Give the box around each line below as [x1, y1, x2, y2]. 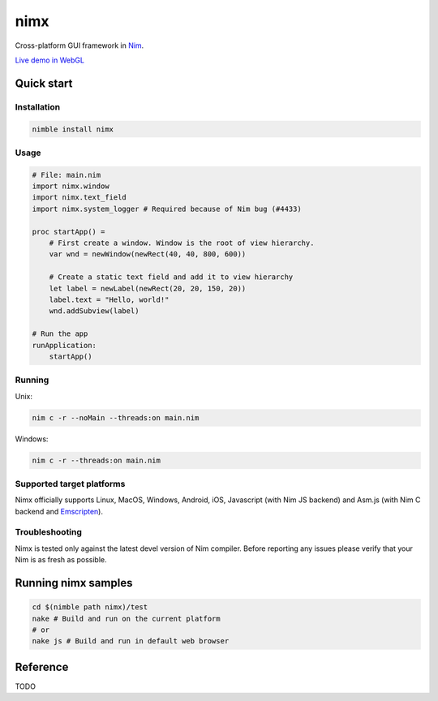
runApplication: [32, 341, 97, 350]
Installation [15, 101, 61, 113]
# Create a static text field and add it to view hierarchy [49, 273, 294, 282]
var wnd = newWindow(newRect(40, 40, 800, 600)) [49, 250, 247, 259]
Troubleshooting [15, 527, 83, 538]
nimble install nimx [32, 124, 114, 134]
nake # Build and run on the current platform [32, 613, 221, 623]
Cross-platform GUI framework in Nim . [15, 41, 144, 50]
